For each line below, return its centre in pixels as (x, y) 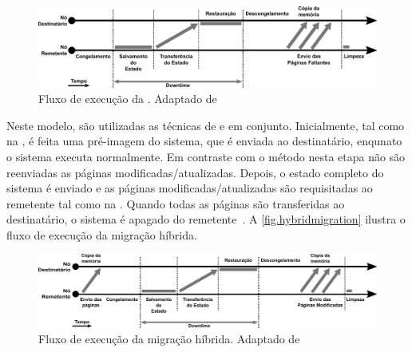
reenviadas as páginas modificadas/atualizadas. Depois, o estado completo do (195, 172)
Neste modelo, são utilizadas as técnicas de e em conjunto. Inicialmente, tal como (206, 125)
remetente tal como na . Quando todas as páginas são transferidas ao (176, 203)
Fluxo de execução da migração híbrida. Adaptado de (169, 339)
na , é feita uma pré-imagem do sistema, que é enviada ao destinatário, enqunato (204, 141)
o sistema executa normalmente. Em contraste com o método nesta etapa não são (206, 156)
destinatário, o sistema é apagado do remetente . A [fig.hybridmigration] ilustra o (206, 219)
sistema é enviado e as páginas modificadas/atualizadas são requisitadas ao (190, 188)
